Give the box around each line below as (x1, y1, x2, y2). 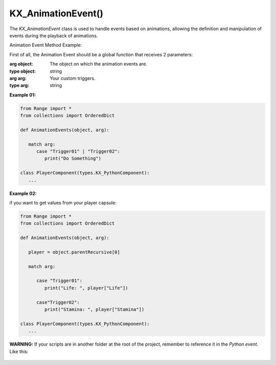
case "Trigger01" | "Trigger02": (36, 148, 120, 154)
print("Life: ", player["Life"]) (44, 285, 128, 291)
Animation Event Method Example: (9, 42, 82, 48)
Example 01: (9, 92, 36, 98)
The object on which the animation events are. (50, 61, 148, 67)
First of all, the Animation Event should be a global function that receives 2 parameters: (9, 51, 193, 57)
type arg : (9, 82, 30, 89)
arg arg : (9, 75, 27, 81)
